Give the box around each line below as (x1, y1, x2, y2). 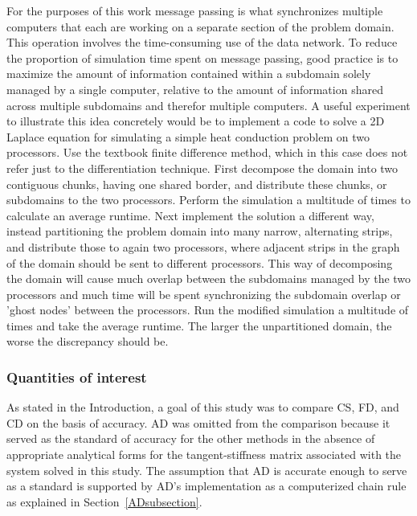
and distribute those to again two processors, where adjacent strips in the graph (6, 238, 400, 255)
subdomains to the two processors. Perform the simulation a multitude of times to (6, 191, 411, 208)
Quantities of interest (6, 367, 147, 387)
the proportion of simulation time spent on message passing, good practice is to (6, 49, 399, 66)
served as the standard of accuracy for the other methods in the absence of (6, 430, 375, 447)
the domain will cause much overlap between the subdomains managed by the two (6, 270, 411, 287)
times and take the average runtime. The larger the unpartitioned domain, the (6, 317, 392, 334)
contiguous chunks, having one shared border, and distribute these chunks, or (6, 175, 387, 192)
